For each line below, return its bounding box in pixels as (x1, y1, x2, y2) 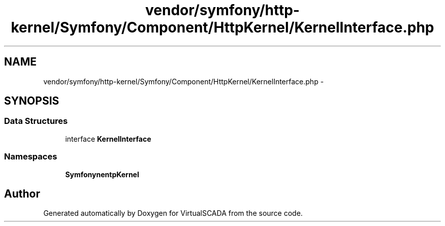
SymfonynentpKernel (65, 170, 139, 179)
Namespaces (4, 151, 57, 162)
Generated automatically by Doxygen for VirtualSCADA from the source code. (43, 209, 303, 218)
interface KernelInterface (65, 134, 151, 143)
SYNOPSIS (4, 94, 59, 108)
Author (4, 187, 40, 200)
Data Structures (4, 116, 68, 126)
